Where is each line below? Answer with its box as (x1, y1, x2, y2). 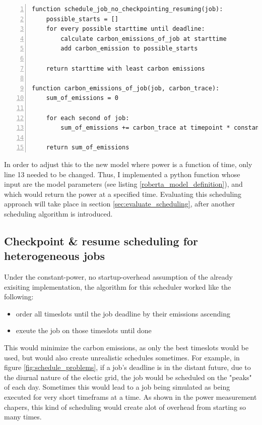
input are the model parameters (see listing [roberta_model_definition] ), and (4, 179, 243, 189)
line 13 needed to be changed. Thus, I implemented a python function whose (4, 169, 240, 179)
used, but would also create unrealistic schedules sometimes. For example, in (4, 352, 240, 362)
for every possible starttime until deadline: (46, 25, 205, 33)
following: (4, 291, 34, 302)
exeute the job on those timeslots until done (16, 325, 152, 336)
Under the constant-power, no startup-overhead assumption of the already (4, 272, 233, 282)
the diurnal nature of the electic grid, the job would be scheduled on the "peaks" (4, 371, 252, 382)
